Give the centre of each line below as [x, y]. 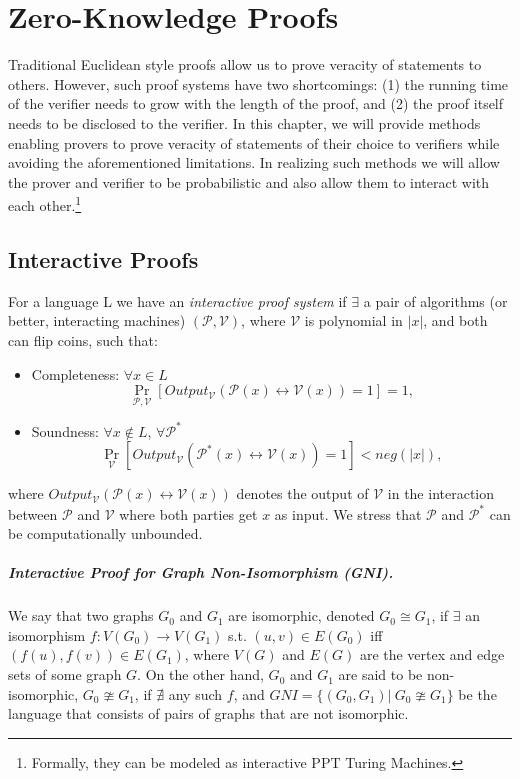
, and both [455, 320]
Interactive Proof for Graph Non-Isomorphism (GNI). [201, 572]
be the [477, 693]
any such [195, 693]
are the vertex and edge [432, 654]
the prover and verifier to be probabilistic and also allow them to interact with [249, 181]
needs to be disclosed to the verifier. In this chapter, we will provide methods [244, 122]
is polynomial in [353, 320]
